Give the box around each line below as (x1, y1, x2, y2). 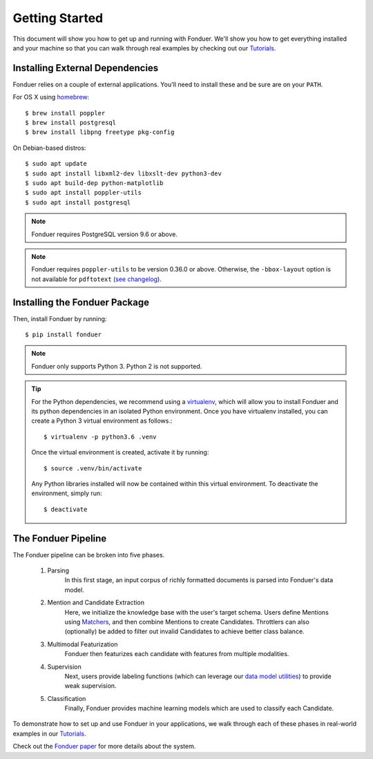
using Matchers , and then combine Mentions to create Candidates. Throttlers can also (64, 617, 310, 626)
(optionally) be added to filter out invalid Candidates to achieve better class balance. (64, 627, 305, 635)
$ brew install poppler (25, 109, 106, 117)
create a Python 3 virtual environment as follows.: (31, 416, 173, 425)
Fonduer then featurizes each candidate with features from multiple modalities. (64, 650, 289, 658)
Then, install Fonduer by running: (12, 314, 107, 323)
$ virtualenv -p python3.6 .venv (44, 432, 157, 441)
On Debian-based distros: (12, 144, 86, 152)
